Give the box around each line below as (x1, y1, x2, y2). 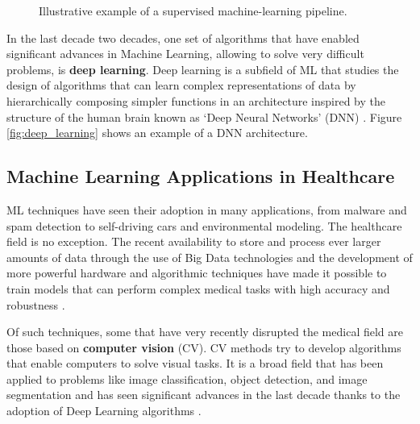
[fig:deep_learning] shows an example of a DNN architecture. (6, 124, 308, 141)
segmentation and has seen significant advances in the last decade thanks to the (6, 386, 401, 403)
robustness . (6, 296, 65, 313)
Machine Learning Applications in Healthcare (6, 164, 395, 189)
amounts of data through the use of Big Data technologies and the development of (6, 248, 413, 265)
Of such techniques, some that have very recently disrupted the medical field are (6, 323, 403, 340)
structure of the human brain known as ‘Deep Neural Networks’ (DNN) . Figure (6, 108, 402, 125)
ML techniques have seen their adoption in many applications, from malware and (6, 201, 407, 218)
